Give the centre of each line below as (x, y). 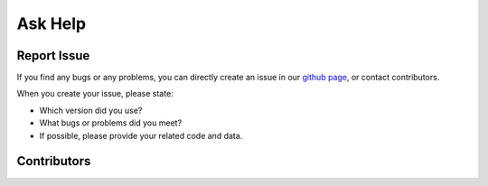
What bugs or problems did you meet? (111, 123)
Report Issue (53, 56)
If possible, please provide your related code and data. (141, 135)
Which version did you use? (91, 110)
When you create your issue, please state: (95, 94)
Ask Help (51, 23)
